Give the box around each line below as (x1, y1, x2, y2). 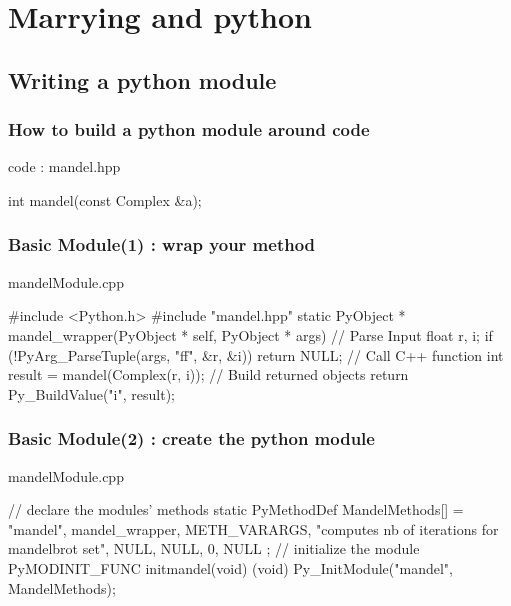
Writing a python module (8, 64, 277, 95)
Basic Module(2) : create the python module (8, 426, 375, 451)
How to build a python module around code (8, 117, 370, 142)
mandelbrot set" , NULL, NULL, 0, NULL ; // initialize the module (8, 538, 420, 559)
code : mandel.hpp (8, 156, 121, 177)
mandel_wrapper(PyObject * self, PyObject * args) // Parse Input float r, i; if (8, 324, 493, 345)
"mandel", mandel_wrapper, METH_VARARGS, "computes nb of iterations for (8, 518, 499, 539)
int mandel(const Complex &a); (8, 189, 202, 210)
